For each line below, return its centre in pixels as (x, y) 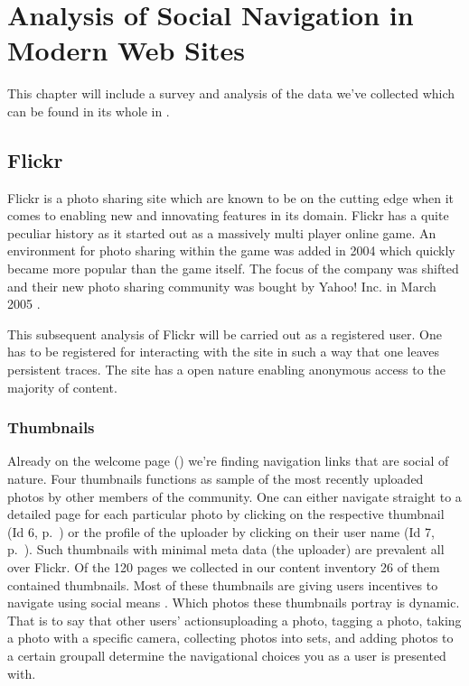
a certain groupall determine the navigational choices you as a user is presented (227, 655)
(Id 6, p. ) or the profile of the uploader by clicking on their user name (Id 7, (221, 531)
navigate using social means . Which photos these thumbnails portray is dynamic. (234, 603)
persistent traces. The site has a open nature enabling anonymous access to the (226, 370)
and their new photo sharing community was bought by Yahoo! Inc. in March (222, 286)
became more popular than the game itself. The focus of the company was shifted (233, 269)
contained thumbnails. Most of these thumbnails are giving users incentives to (223, 584)
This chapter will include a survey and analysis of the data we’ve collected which (231, 93)
